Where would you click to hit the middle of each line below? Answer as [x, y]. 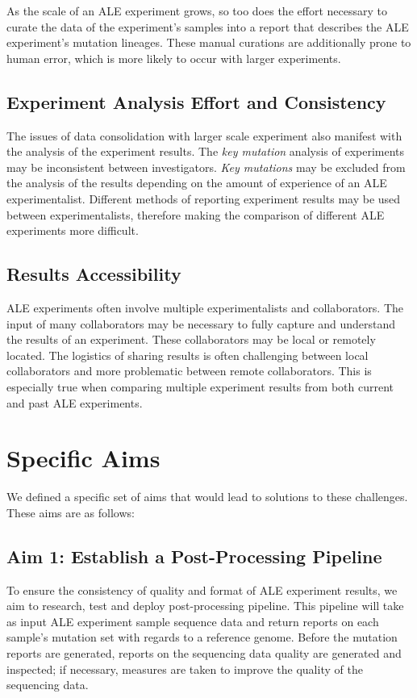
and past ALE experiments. [75, 402]
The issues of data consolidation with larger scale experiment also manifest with [204, 135]
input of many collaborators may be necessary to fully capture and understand [201, 323]
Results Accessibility [94, 274]
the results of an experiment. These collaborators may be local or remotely [191, 339]
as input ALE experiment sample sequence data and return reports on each [193, 621]
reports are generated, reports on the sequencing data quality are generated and [204, 652]
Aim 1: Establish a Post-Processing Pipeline [194, 556]
